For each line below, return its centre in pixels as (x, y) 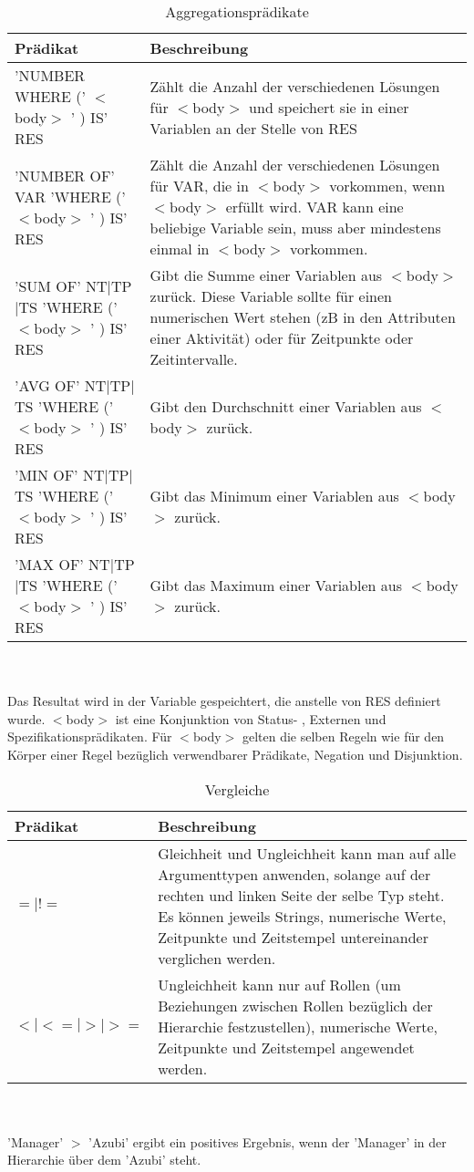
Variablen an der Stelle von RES (253, 128)
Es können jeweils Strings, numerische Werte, (302, 916)
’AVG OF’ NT (61, 385)
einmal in (180, 249)
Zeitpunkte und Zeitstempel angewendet (286, 1047)
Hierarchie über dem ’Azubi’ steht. (104, 1160)
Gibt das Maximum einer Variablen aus (276, 585)
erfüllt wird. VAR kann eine (314, 207)
